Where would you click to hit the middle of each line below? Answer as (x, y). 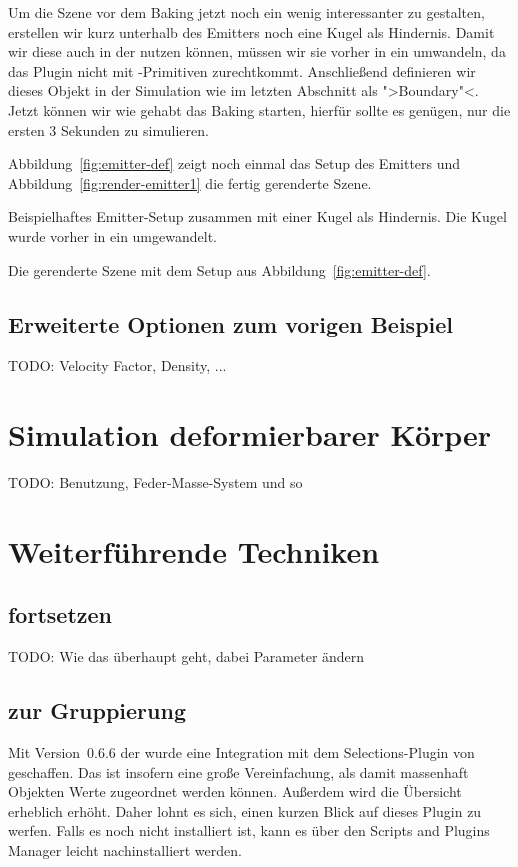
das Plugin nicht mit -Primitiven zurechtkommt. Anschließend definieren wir (242, 70)
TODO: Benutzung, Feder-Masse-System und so (155, 482)
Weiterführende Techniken (194, 550)
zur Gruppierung (97, 710)
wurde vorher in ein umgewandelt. (112, 235)
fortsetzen (60, 614)
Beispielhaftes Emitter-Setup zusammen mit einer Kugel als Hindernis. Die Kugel (257, 216)
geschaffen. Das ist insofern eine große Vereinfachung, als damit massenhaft (238, 771)
